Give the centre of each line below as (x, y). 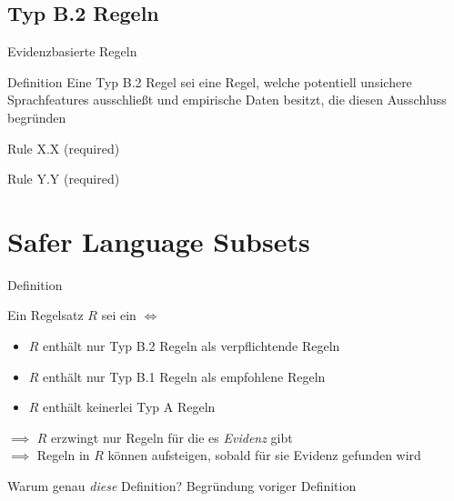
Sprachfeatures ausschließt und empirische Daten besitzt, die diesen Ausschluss (227, 100)
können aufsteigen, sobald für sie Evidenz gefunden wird (264, 455)
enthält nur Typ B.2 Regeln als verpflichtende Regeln (192, 346)
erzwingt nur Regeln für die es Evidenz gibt (172, 437)
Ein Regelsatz (45, 315)
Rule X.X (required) (64, 148)
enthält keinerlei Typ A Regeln (129, 407)
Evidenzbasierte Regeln (72, 51)
